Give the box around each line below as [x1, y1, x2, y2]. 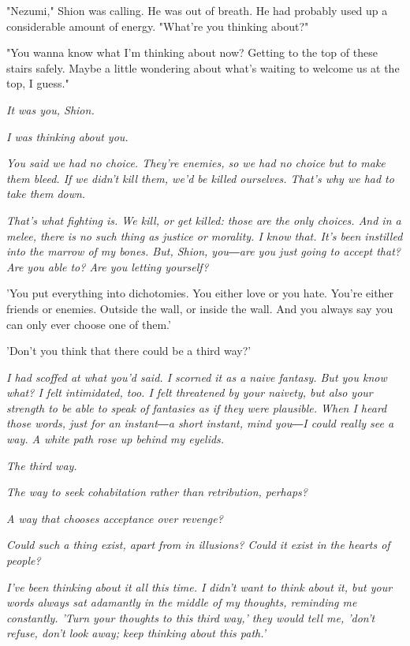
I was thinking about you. [6, 128, 129, 144]
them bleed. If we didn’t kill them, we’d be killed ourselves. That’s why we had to [6, 170, 394, 186]
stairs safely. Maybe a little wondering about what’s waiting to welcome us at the [6, 59, 400, 76]
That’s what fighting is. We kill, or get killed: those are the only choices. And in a [6, 211, 401, 228]
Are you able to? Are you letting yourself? [6, 258, 209, 274]
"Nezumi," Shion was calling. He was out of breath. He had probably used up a [6, 2, 388, 18]
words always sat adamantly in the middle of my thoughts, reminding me [6, 594, 357, 611]
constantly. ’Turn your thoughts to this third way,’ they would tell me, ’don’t [6, 609, 375, 625]
